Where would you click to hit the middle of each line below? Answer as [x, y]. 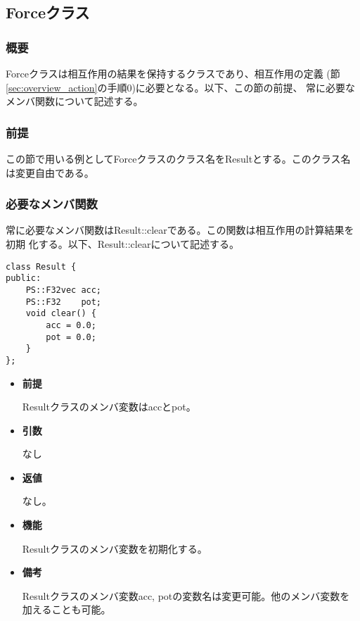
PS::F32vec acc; [64, 290]
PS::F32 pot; [64, 302]
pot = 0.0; [71, 337]
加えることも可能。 [66, 609]
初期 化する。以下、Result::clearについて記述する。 [122, 244]
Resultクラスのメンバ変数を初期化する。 [115, 548]
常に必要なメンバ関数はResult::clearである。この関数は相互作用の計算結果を [180, 230]
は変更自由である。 [50, 172]
